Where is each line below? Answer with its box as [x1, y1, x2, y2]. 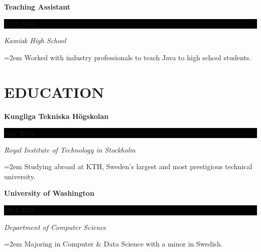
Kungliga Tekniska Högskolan [4, 110, 109, 121]
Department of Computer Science [4, 221, 106, 232]
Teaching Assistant [4, 2, 71, 12]
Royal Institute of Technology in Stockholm [4, 144, 136, 155]
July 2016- [4, 128, 36, 138]
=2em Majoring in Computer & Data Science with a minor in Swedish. [4, 238, 223, 249]
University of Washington [4, 188, 94, 198]
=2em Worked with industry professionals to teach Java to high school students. [4, 52, 251, 62]
